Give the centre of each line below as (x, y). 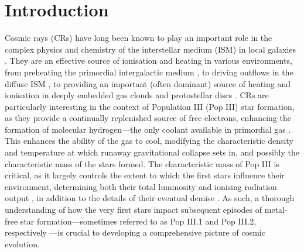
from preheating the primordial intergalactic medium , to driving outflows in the (149, 72)
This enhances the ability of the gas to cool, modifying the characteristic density (149, 141)
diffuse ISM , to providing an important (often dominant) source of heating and (148, 83)
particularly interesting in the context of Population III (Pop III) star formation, (150, 106)
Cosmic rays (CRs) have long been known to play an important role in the (139, 38)
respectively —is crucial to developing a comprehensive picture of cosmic (135, 232)
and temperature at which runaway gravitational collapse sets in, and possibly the (152, 152)
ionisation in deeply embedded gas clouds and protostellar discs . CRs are (137, 95)
